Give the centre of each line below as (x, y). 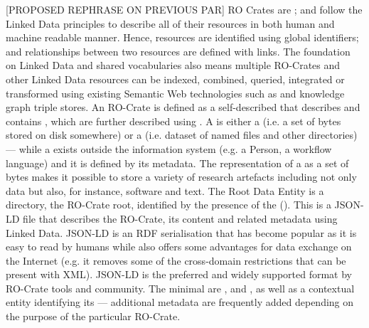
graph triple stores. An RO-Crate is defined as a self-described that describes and (183, 107)
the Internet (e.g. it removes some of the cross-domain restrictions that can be (176, 260)
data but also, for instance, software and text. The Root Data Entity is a (165, 190)
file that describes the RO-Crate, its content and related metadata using (180, 218)
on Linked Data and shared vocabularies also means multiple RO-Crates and (173, 65)
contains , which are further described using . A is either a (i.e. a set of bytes (173, 121)
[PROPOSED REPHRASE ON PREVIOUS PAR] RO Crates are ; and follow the (184, 9)
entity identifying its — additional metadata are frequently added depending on (180, 302)
